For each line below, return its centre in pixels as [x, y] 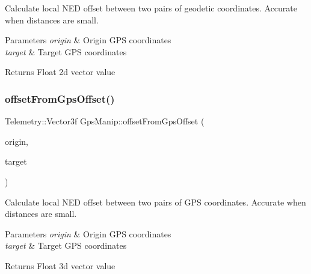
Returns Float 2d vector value [60, 72]
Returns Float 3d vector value [60, 265]
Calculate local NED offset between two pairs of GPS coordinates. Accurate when [155, 202]
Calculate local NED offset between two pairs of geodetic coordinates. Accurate [151, 8]
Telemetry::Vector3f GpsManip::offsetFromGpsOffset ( [105, 121]
